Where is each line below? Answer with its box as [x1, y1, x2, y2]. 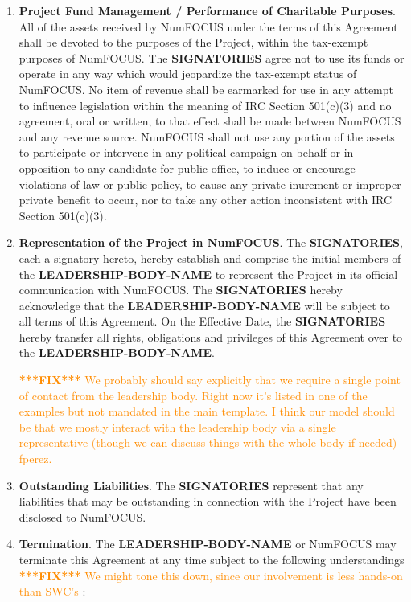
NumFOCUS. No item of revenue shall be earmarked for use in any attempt [18, 80, 394, 97]
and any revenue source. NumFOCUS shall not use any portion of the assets [18, 128, 395, 145]
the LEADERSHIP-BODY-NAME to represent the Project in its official [18, 265, 398, 282]
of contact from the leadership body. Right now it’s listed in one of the [18, 387, 368, 403]
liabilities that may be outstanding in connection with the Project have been [18, 493, 397, 510]
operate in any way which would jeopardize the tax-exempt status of [18, 65, 357, 82]
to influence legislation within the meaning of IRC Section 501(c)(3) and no [18, 96, 392, 113]
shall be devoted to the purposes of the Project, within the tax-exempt [18, 34, 368, 51]
